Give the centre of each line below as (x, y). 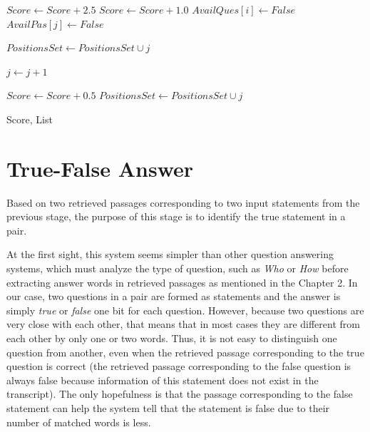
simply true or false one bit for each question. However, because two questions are (185, 310)
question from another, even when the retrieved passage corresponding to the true (185, 352)
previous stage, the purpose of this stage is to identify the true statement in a (176, 216)
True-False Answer (100, 168)
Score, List (30, 119)
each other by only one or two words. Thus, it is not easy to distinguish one (172, 338)
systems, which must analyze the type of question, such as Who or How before (178, 268)
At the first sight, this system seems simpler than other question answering (170, 254)
